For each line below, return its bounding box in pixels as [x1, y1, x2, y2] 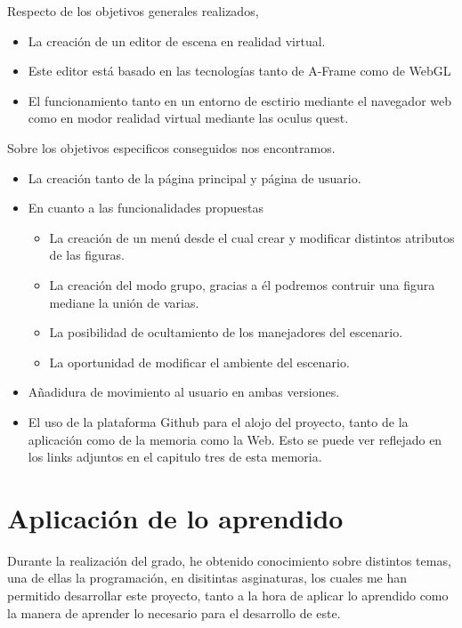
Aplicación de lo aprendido [7, 499, 344, 535]
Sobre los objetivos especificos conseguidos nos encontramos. [7, 138, 336, 157]
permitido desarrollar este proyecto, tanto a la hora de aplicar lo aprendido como [7, 586, 449, 604]
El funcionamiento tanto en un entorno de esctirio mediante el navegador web [28, 91, 452, 109]
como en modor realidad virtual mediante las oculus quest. [28, 109, 349, 127]
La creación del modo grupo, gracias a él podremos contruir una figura [49, 275, 435, 294]
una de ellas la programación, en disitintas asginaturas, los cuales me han [7, 568, 408, 587]
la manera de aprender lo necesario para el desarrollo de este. [7, 603, 341, 622]
